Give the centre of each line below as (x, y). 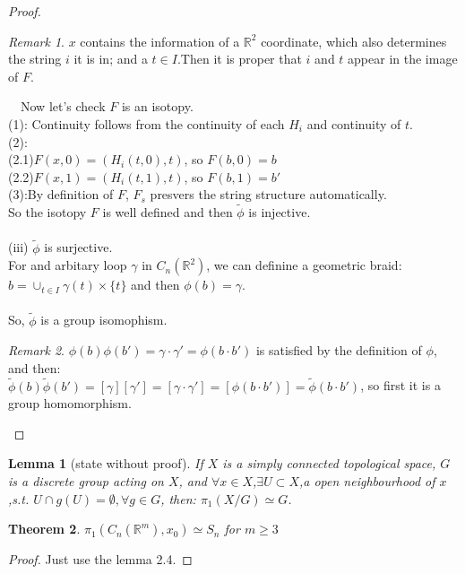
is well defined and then (168, 212)
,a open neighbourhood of (367, 480)
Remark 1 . (36, 41)
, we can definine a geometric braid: (304, 265)
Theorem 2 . (44, 529)
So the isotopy (47, 212)
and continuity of (354, 123)
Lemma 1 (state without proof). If (106, 463)
